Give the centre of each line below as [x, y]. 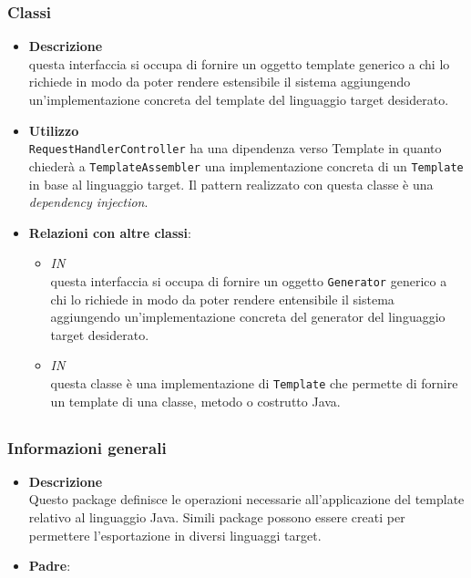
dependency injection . [88, 202]
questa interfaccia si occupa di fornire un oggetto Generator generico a [249, 280]
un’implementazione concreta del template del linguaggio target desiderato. [239, 99]
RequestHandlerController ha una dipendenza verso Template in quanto [235, 148]
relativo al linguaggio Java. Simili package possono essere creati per [217, 517]
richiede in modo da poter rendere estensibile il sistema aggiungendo [220, 82]
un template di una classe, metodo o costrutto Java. [195, 401]
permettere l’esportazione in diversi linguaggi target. [175, 535]
